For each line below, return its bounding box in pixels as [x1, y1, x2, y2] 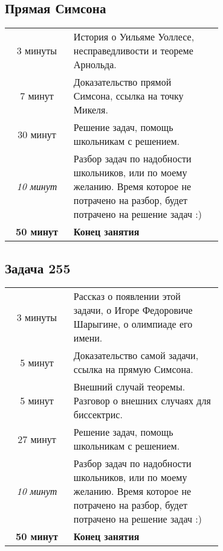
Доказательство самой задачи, [73, 348, 199, 363]
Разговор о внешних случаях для [73, 393, 211, 408]
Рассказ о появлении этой [73, 289, 181, 304]
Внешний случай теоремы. [73, 380, 186, 394]
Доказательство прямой [73, 75, 172, 89]
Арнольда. [73, 57, 117, 72]
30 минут [18, 127, 56, 141]
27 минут [18, 432, 56, 446]
